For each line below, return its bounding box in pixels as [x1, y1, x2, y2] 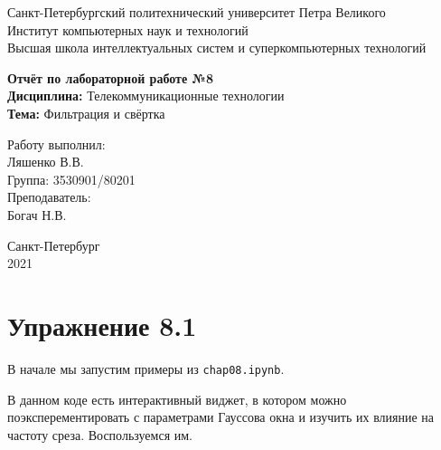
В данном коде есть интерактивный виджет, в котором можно [7, 389, 347, 408]
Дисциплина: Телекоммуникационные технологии [7, 86, 285, 105]
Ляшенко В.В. [7, 152, 84, 171]
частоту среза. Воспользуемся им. [7, 425, 192, 444]
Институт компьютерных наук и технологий [7, 20, 249, 39]
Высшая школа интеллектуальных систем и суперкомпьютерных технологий [7, 38, 427, 57]
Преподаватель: [7, 187, 91, 206]
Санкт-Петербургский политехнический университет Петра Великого [7, 3, 386, 21]
